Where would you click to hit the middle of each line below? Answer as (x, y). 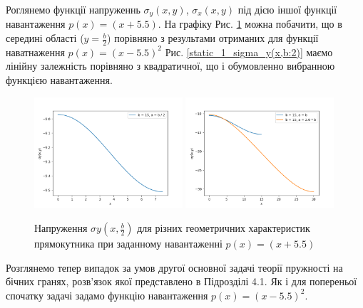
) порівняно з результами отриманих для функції (213, 38)
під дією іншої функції (287, 9)
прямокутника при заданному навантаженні (128, 244)
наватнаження (35, 52)
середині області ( (45, 38)
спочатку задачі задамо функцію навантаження (107, 295)
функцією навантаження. (59, 80)
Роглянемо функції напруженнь (73, 9)
